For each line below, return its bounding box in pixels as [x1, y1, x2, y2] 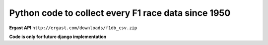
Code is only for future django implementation [9, 34, 107, 40]
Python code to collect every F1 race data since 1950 [9, 7, 231, 18]
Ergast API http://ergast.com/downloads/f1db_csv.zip [9, 25, 137, 31]
